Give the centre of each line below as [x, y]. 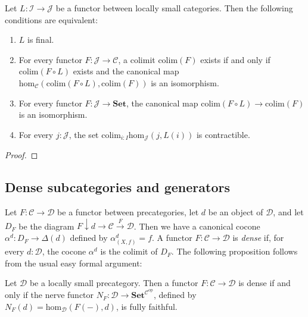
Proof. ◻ [21, 155]
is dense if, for [258, 238]
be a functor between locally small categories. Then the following [174, 8]
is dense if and [265, 283]
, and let [288, 212]
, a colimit [137, 59]
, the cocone [64, 251]
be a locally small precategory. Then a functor [114, 283]
